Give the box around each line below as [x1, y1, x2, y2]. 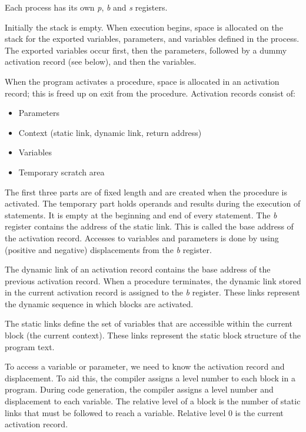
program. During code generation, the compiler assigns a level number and [5, 383, 274, 396]
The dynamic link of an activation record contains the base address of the [5, 263, 271, 275]
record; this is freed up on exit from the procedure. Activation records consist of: [5, 87, 295, 99]
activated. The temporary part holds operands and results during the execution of [5, 197, 301, 210]
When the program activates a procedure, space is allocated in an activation [5, 75, 280, 87]
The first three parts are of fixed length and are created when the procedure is [5, 185, 288, 198]
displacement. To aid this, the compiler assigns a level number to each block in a [5, 371, 295, 384]
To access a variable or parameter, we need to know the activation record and [5, 360, 285, 373]
